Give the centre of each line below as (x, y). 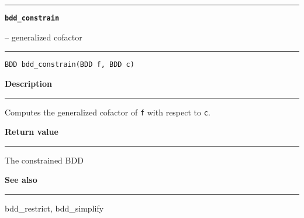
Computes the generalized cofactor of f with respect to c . (108, 112)
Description (29, 83)
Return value (32, 132)
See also (21, 180)
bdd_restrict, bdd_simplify (54, 208)
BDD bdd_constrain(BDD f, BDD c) (70, 65)
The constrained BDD (44, 160)
